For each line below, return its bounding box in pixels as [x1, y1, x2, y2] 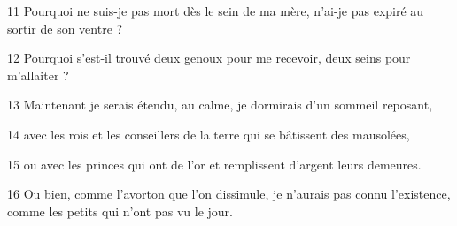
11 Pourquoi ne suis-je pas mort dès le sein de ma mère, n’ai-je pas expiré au [7, 2, 424, 19]
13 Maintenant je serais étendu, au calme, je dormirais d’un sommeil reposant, [7, 95, 433, 114]
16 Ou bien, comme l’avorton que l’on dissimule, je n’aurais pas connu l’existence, [7, 185, 451, 203]
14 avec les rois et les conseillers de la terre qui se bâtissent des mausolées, [7, 124, 410, 143]
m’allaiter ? [7, 65, 69, 84]
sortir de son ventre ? [7, 19, 123, 37]
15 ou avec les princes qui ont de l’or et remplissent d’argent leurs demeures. [7, 154, 422, 173]
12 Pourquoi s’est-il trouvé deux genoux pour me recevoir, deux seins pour [7, 49, 411, 67]
